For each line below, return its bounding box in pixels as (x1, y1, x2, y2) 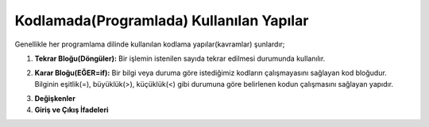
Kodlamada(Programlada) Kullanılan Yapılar (14, 12, 309, 29)
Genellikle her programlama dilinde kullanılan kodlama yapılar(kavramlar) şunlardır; (14, 39, 285, 49)
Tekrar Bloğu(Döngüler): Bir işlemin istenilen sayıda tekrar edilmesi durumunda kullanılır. (34, 54, 326, 63)
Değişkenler (34, 94, 75, 103)
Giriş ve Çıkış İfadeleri (34, 105, 109, 114)
